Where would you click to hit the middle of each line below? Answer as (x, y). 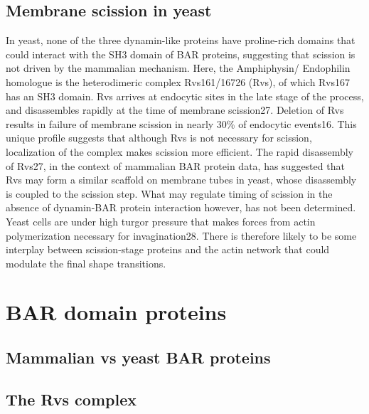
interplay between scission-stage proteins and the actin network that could (168, 249)
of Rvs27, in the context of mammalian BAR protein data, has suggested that (175, 165)
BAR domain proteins (116, 312)
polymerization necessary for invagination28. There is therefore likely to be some (181, 235)
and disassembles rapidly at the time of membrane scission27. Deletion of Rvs (175, 110)
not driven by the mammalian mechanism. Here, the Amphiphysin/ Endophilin (178, 68)
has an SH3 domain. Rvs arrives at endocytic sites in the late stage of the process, (185, 96)
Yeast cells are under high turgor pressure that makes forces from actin (161, 221)
